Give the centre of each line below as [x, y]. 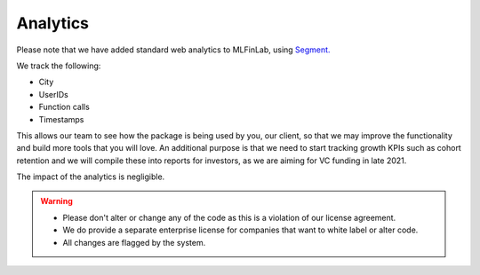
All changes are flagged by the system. [134, 242]
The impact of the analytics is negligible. [91, 177]
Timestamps [61, 119]
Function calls [64, 107]
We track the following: [59, 66]
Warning [56, 201]
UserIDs [53, 94]
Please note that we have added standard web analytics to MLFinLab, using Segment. [173, 50]
